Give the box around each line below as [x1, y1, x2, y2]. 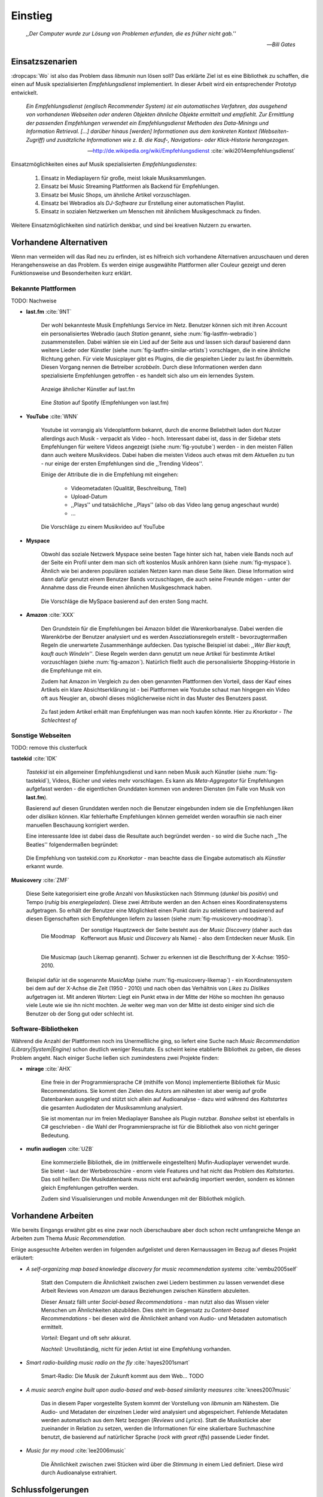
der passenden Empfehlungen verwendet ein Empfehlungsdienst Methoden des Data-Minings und [26, 119, 269, 126]
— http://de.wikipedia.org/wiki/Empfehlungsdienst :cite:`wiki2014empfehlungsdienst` [87, 147, 295, 154]
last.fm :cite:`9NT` [26, 308, 72, 315]
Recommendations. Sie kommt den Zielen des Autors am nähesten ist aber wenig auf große [41, 1087, 267, 1094]
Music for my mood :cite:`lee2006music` [26, 1447, 126, 1454]
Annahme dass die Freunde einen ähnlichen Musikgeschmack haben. [41, 584, 212, 591]
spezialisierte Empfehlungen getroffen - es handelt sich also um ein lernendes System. [41, 372, 255, 379]
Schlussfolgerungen [11, 1484, 89, 1495]
